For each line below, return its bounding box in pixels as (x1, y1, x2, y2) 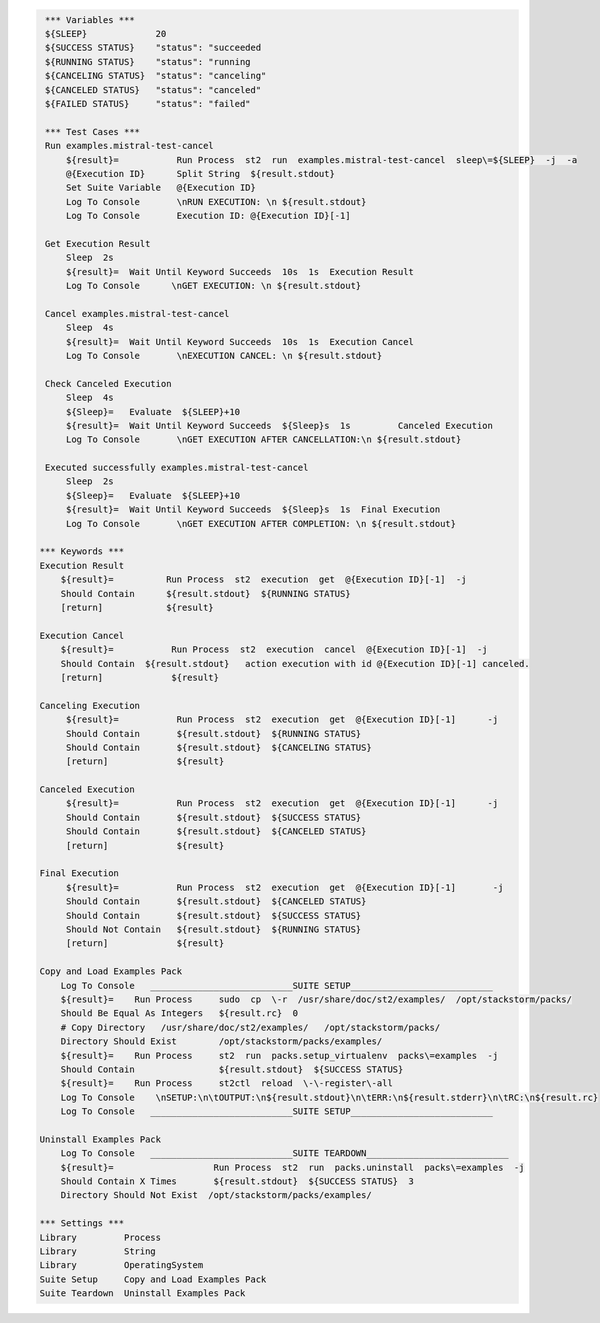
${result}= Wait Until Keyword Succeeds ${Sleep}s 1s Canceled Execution (65, 420, 494, 431)
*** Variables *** (45, 14, 135, 25)
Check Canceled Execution (45, 378, 172, 389)
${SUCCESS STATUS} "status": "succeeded (45, 42, 262, 54)
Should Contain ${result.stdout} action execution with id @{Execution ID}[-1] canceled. (60, 658, 530, 669)
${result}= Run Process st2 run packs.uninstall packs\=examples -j (60, 1161, 525, 1173)
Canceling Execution (39, 700, 140, 711)
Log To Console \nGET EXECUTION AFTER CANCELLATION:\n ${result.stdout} (65, 434, 462, 445)
